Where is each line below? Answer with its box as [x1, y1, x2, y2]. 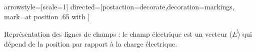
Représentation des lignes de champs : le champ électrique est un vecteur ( [4, 29, 232, 39]
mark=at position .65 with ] [4, 11, 90, 21]
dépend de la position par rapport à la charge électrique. [4, 39, 177, 49]
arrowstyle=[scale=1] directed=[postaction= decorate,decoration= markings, [4, 1, 234, 11]
